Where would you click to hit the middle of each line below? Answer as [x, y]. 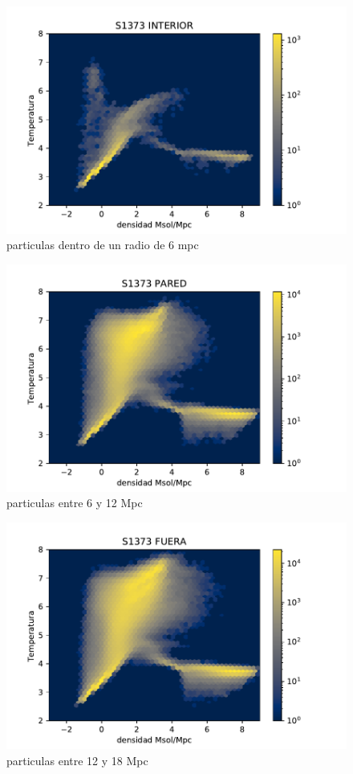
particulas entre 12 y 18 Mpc [77, 760]
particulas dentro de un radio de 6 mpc [103, 245]
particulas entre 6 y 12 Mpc [75, 503]
